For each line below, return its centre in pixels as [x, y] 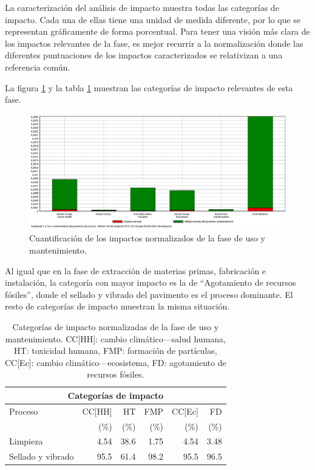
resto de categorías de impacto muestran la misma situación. [117, 306]
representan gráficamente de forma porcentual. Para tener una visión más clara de [157, 31]
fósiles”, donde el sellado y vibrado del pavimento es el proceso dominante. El [149, 294]
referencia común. [38, 67]
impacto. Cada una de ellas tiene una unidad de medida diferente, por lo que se [153, 19]
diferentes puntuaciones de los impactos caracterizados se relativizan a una [144, 55]
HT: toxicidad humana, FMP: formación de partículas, [116, 351]
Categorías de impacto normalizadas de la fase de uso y [116, 326]
